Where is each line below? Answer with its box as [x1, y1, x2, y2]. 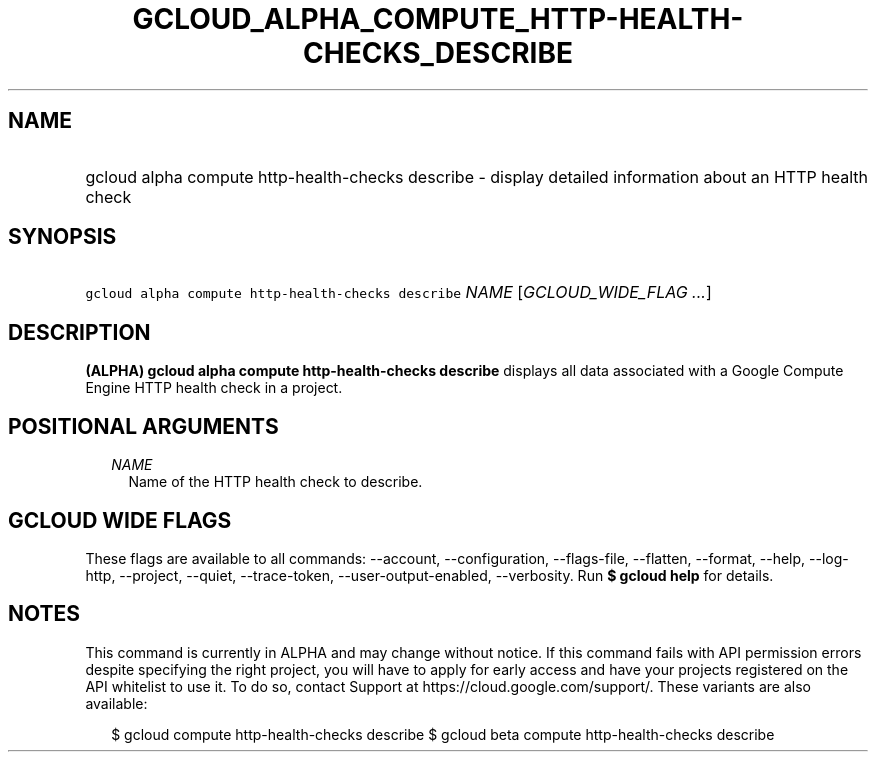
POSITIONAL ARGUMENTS [8, 413, 279, 439]
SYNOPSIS [8, 224, 117, 250]
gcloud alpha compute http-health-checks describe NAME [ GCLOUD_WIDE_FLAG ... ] [85, 282, 712, 303]
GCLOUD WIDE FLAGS [8, 507, 232, 533]
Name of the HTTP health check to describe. [128, 473, 423, 491]
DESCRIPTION [8, 319, 151, 345]
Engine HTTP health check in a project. [85, 379, 343, 397]
